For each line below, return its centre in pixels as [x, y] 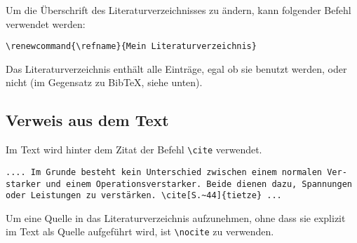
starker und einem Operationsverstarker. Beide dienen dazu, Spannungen [179, 184]
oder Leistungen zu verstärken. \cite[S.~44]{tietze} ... [144, 196]
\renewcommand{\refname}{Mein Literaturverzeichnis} [131, 47]
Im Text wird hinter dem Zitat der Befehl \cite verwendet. [134, 150]
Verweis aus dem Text [87, 120]
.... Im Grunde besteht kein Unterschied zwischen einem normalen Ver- [176, 172]
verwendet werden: [46, 23]
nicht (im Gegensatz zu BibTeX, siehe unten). [104, 82]
